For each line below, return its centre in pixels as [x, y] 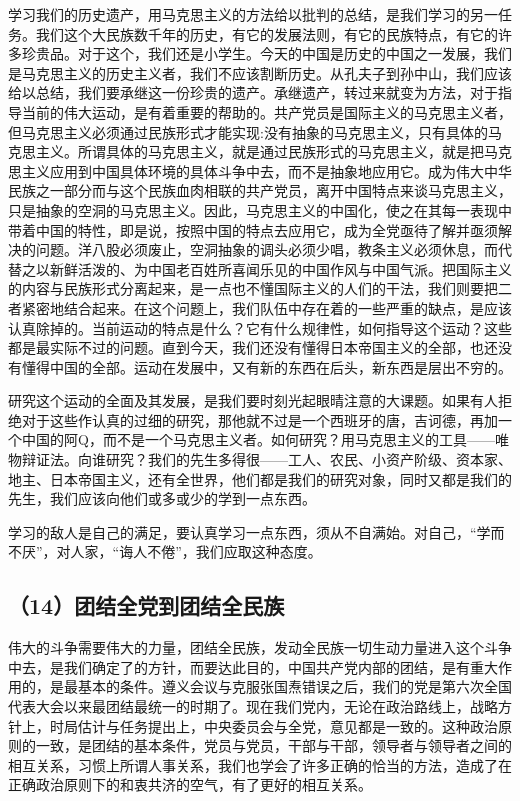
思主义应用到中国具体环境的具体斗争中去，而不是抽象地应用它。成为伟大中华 [260, 170]
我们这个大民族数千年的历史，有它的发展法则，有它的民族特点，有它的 [266, 33]
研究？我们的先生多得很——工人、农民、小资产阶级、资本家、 [308, 459]
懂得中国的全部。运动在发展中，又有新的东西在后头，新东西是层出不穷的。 [266, 366]
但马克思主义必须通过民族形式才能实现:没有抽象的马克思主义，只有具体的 [248, 131]
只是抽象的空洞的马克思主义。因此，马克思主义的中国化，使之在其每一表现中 [260, 209]
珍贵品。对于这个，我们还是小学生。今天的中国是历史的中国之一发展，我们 [266, 53]
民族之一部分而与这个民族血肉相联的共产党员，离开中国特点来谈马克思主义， [260, 190]
